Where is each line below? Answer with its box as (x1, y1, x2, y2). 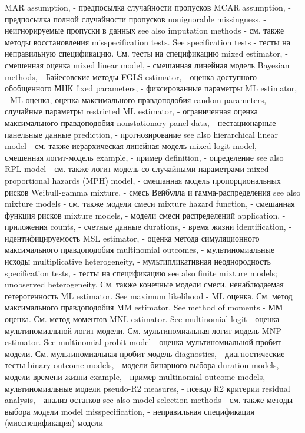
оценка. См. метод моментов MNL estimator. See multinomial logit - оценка (5, 313, 280, 325)
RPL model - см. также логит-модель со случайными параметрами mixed (5, 163, 269, 175)
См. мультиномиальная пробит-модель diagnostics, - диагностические (35, 347, 285, 359)
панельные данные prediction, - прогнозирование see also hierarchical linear (5, 128, 278, 140)
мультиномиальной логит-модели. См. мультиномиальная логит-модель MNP (5, 324, 281, 336)
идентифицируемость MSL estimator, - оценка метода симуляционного (5, 232, 260, 244)
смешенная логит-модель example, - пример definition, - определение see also (5, 151, 284, 163)
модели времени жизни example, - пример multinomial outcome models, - (5, 371, 271, 382)
